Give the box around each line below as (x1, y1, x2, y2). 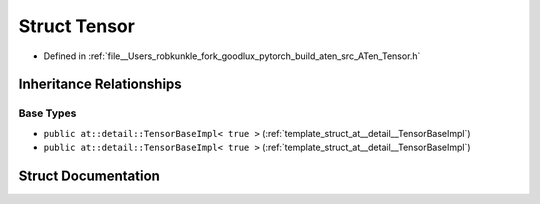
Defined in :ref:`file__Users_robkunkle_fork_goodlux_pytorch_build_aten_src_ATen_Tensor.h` (43, 50, 421, 62)
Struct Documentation (18, 167, 160, 184)
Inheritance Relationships (18, 76, 182, 93)
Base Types (18, 106, 77, 120)
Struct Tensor (18, 15, 135, 37)
